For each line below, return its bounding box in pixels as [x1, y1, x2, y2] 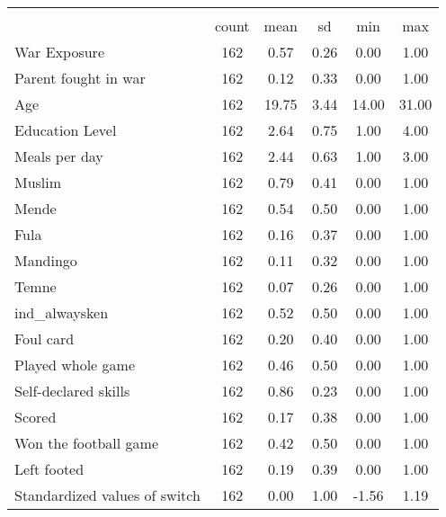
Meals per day [14, 146, 103, 166]
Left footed [14, 459, 85, 479]
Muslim [14, 172, 62, 192]
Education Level [14, 120, 117, 140]
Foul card [14, 328, 75, 349]
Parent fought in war [14, 67, 146, 88]
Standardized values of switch [14, 485, 201, 505]
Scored [14, 406, 57, 427]
